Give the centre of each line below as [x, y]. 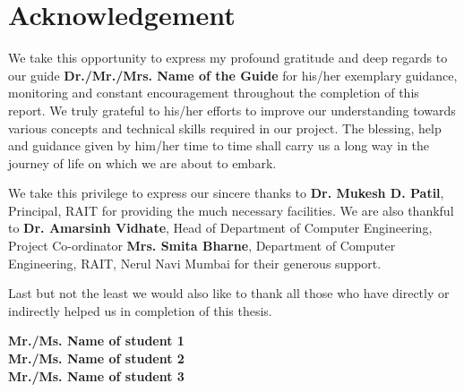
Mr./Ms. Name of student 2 [96, 358]
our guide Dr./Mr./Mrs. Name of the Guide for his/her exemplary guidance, [233, 75]
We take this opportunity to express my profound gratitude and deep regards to [228, 58]
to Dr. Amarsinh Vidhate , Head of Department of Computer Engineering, [220, 228]
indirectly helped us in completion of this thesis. [140, 310]
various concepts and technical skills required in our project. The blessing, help [225, 128]
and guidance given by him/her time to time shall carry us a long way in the [219, 145]
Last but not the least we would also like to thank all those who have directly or [229, 293]
